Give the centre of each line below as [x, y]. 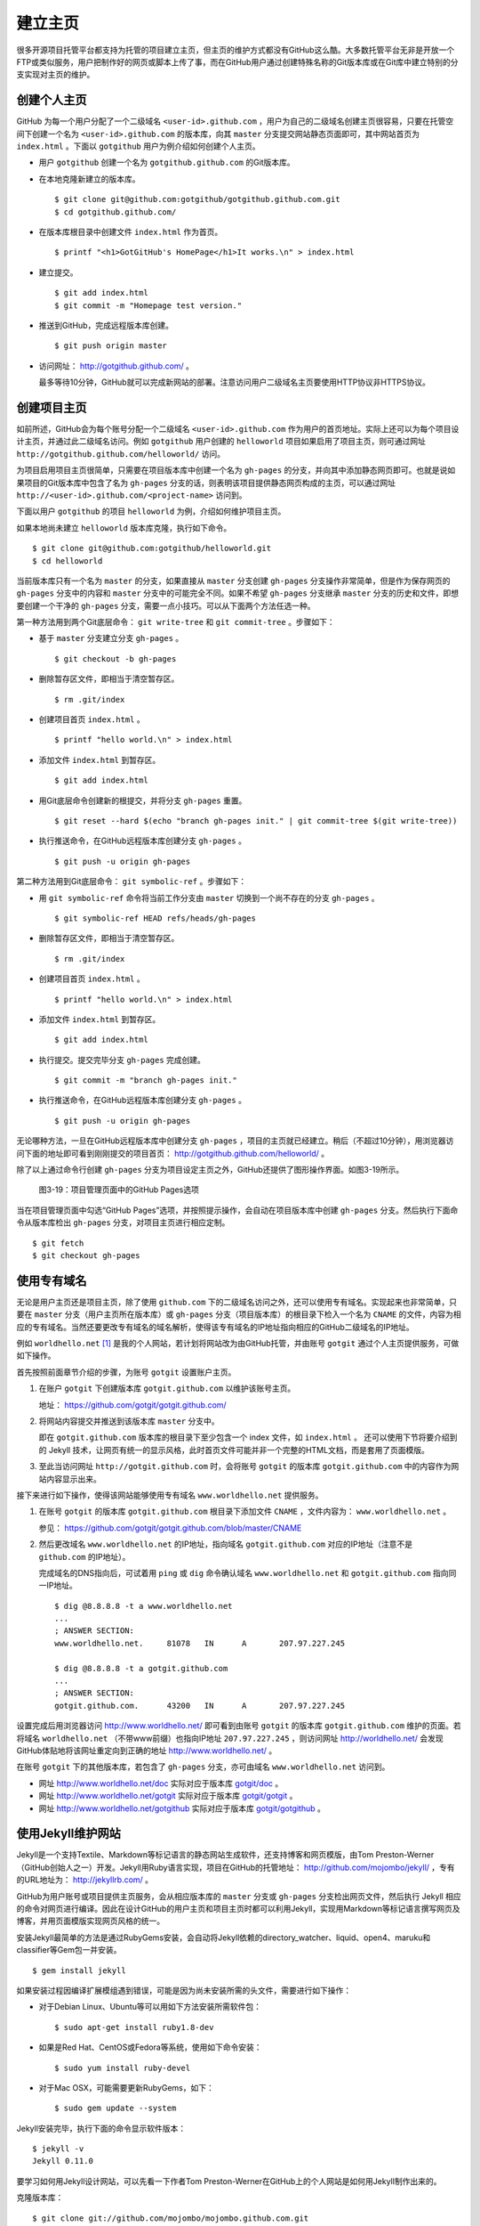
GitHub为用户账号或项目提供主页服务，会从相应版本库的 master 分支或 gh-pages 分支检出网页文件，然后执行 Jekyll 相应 [239, 1896]
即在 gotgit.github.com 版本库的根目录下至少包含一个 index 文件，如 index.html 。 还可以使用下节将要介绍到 [248, 1437]
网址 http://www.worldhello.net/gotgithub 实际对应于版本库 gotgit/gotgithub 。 [182, 1808]
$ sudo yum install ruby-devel [123, 2068]
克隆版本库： [40, 2198]
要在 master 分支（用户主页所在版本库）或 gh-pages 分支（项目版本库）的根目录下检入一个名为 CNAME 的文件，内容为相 [239, 1314]
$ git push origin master [111, 346]
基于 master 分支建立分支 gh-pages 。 [111, 638]
